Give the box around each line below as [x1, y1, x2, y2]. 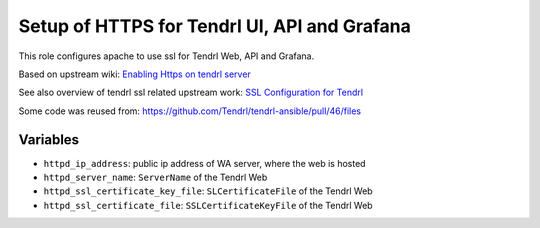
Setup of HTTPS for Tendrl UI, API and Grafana [18, 15, 412, 37]
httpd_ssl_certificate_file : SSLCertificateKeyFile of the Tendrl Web [43, 199, 374, 211]
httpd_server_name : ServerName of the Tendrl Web [43, 171, 268, 184]
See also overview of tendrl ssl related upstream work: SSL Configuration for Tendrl [18, 86, 364, 99]
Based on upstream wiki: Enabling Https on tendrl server [18, 68, 252, 80]
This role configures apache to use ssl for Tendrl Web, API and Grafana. [18, 50, 315, 62]
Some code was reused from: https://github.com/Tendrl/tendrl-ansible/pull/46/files [18, 105, 362, 117]
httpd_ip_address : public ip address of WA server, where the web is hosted [43, 157, 366, 169]
